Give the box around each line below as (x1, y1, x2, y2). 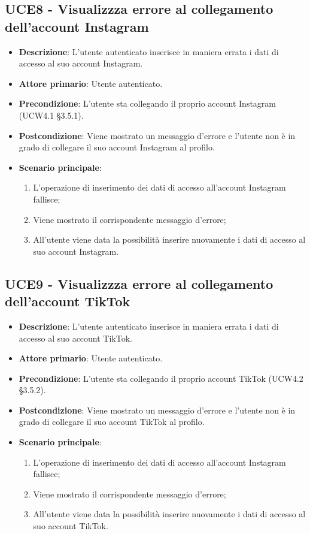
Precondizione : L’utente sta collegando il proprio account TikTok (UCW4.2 (19, 372, 303, 384)
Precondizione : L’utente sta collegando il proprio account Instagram (19, 97, 276, 110)
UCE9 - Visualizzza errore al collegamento (5, 274, 273, 292)
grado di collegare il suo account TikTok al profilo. (19, 415, 205, 428)
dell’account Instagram (5, 17, 149, 35)
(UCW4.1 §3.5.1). (19, 108, 84, 121)
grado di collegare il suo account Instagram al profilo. (19, 141, 215, 153)
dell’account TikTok (5, 292, 130, 310)
